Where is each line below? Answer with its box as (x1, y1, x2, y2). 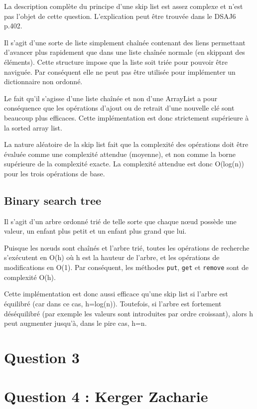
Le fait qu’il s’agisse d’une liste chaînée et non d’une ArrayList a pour (4, 93, 218, 103)
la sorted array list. (4, 122, 62, 133)
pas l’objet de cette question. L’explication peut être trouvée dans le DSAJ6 (4, 10, 236, 21)
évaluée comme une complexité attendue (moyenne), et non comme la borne (4, 148, 236, 159)
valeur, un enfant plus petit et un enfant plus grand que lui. (4, 226, 187, 236)
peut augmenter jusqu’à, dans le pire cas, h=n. (4, 318, 147, 328)
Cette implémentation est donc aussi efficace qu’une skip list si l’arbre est (4, 288, 228, 299)
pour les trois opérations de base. (4, 168, 105, 178)
